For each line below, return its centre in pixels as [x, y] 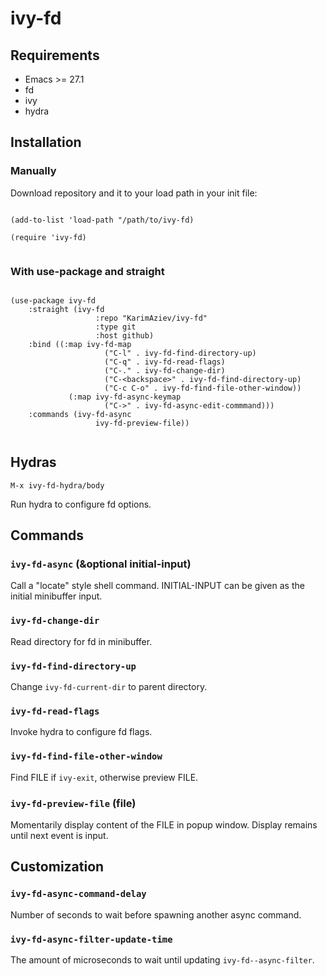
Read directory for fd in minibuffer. [81, 641]
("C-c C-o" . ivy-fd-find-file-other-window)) [203, 388]
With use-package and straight [87, 271]
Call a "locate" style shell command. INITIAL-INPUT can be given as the [157, 586]
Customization [57, 867]
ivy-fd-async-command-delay [78, 894]
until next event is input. [59, 835]
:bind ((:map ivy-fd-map [80, 344]
